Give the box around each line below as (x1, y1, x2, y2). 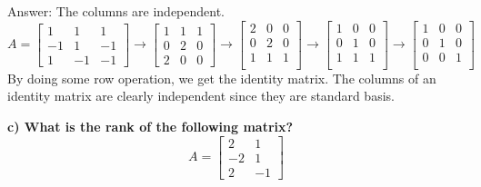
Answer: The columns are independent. (7, 2, 225, 20)
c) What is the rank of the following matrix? (7, 116, 294, 135)
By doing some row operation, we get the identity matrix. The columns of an (7, 68, 436, 87)
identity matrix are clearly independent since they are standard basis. (7, 86, 395, 105)
